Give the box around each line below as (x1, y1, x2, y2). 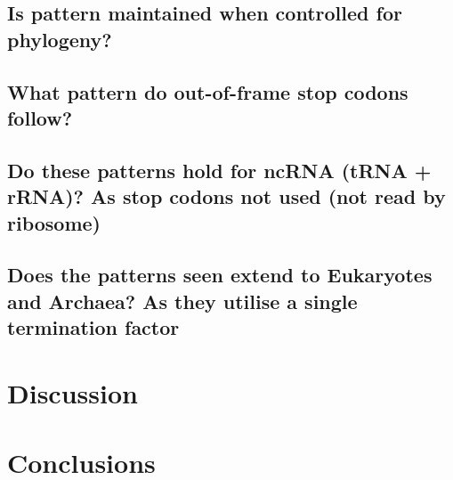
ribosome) (7, 208, 101, 236)
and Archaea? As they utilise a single (7, 287, 358, 314)
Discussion (7, 374, 138, 411)
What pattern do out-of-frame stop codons (7, 77, 409, 105)
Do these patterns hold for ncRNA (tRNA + (7, 156, 432, 183)
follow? (7, 103, 73, 131)
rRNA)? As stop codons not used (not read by (7, 183, 446, 210)
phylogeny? (7, 25, 112, 53)
